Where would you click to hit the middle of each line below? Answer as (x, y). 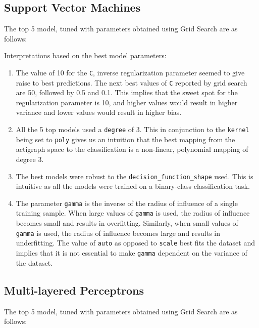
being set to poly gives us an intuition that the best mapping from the (125, 139)
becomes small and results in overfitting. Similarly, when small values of (127, 223)
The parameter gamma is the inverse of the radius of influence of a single (127, 203)
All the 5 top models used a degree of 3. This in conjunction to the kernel (133, 129)
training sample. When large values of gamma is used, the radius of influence (133, 213)
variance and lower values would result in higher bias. (99, 112)
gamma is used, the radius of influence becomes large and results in (118, 233)
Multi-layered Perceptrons (74, 290)
